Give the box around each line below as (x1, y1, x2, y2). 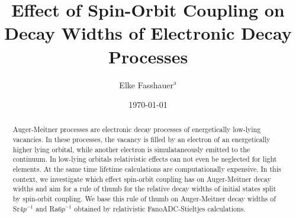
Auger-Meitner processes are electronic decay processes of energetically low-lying (12, 124, 261, 134)
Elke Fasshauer (119, 78, 173, 91)
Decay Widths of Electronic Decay (4, 21, 292, 45)
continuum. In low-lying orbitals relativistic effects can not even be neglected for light (12, 154, 277, 164)
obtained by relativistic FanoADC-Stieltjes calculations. (74, 203, 246, 213)
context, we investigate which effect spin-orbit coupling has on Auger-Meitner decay (12, 174, 271, 184)
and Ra (36, 203, 59, 213)
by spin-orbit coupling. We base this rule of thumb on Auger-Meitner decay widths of (12, 194, 276, 204)
